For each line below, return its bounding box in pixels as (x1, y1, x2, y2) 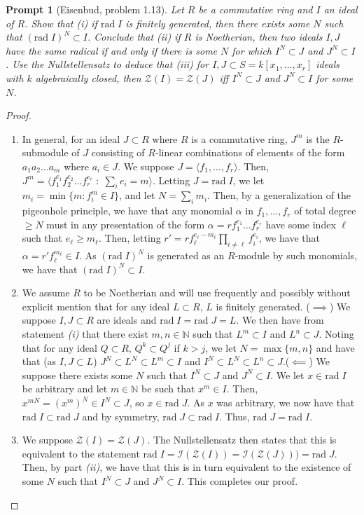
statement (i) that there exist (22, 327, 148, 341)
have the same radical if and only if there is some (6, 43, 218, 57)
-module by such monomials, (234, 248, 358, 263)
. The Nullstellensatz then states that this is (147, 432, 337, 447)
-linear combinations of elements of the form (155, 145, 345, 160)
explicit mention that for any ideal (22, 298, 170, 313)
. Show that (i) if (24, 15, 97, 30)
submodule (22, 145, 69, 160)
